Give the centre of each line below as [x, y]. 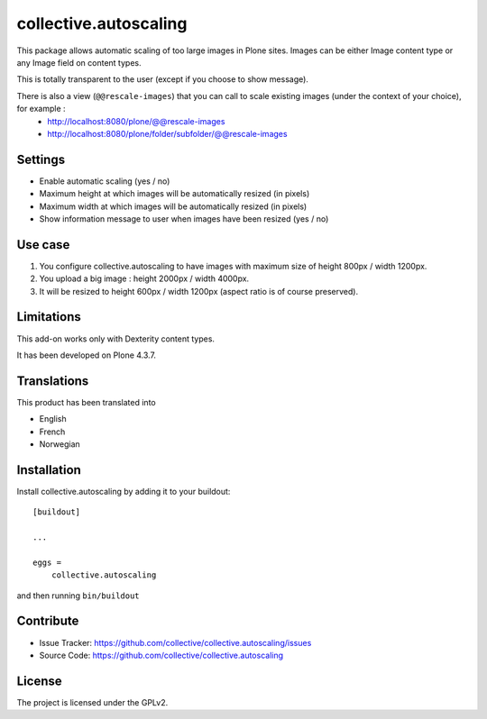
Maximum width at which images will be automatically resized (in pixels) [173, 206]
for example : [41, 109]
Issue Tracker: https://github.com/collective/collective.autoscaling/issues [175, 642]
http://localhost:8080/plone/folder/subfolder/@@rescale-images [167, 133]
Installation [49, 470]
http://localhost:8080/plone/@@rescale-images [136, 121]
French [52, 432]
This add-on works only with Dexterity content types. [116, 339]
